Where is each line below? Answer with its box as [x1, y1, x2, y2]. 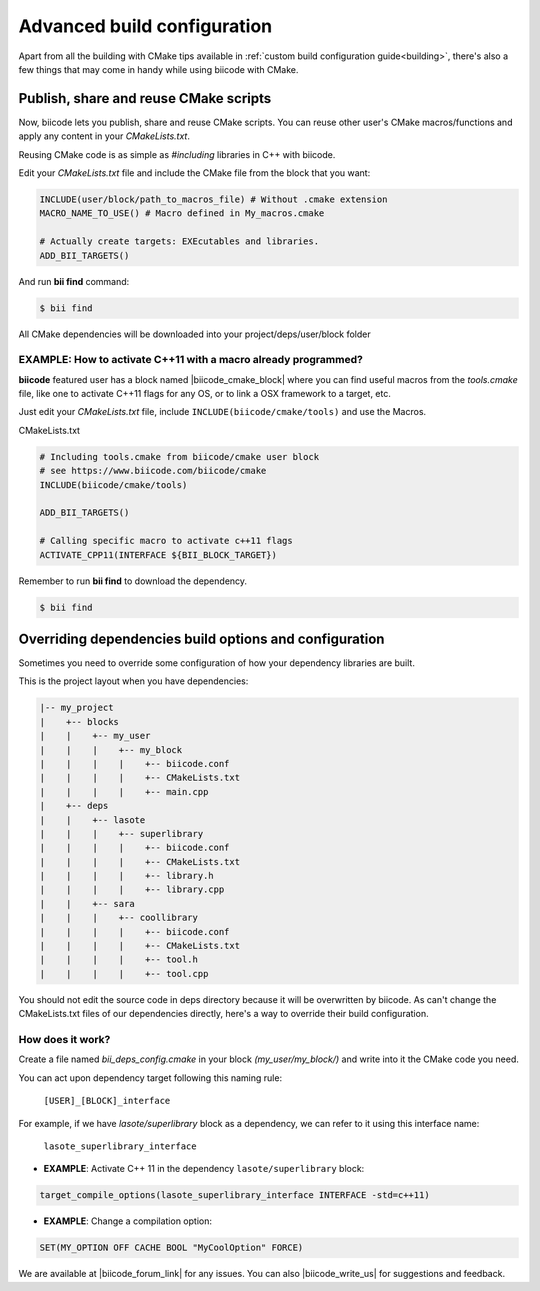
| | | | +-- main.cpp [39, 786, 209, 797]
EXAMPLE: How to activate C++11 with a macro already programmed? [18, 353, 364, 367]
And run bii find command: [18, 275, 130, 287]
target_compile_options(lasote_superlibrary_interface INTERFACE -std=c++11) [39, 1190, 430, 1201]
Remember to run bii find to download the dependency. [18, 575, 248, 587]
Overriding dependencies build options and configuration [18, 630, 385, 647]
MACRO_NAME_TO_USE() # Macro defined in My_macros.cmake [39, 208, 325, 219]
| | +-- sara [39, 898, 135, 909]
